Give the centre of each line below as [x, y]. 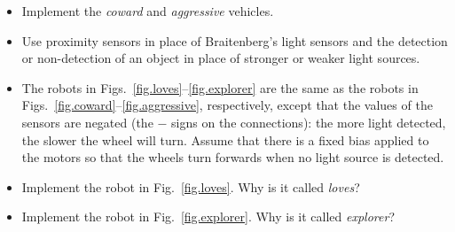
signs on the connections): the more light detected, [309, 122]
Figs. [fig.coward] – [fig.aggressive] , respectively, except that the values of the [227, 105]
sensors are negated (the [87, 122]
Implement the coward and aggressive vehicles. [148, 11]
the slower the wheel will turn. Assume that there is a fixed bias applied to [225, 139]
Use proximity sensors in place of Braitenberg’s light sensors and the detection [235, 40]
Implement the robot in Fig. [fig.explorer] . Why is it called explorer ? [208, 217]
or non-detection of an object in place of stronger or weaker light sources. [221, 58]
